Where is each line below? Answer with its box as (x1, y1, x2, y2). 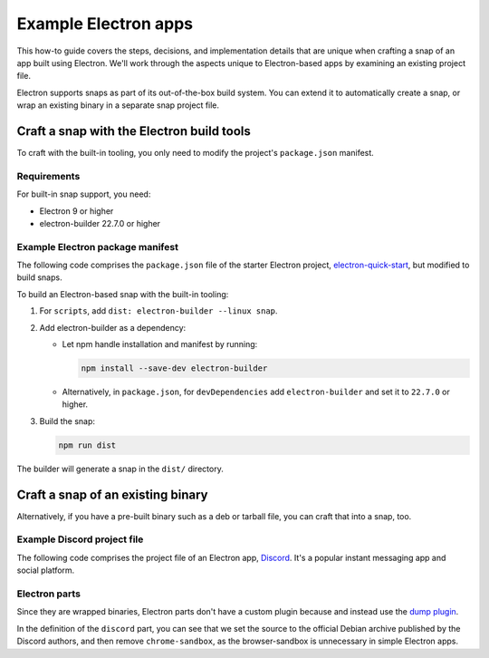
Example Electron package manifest (16, 240, 178, 253)
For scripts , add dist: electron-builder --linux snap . (39, 305, 278, 316)
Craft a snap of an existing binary (16, 487, 208, 502)
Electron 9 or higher (39, 205, 114, 217)
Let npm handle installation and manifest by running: (62, 339, 258, 350)
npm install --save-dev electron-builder (81, 363, 268, 373)
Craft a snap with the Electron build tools (16, 123, 251, 139)
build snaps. (16, 272, 62, 283)
